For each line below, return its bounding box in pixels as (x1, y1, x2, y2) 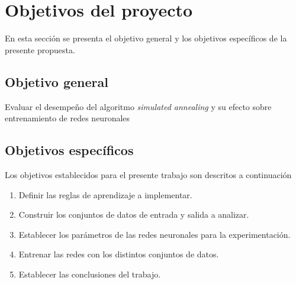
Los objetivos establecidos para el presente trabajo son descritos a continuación (5, 168, 292, 180)
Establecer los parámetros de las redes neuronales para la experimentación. (18, 228, 291, 240)
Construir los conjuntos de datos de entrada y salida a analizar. (18, 208, 249, 221)
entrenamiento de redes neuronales (5, 112, 130, 124)
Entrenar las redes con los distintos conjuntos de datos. (18, 248, 219, 260)
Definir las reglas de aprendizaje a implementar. (18, 188, 192, 201)
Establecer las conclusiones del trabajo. (18, 267, 161, 280)
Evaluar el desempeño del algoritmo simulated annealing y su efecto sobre (5, 100, 272, 112)
